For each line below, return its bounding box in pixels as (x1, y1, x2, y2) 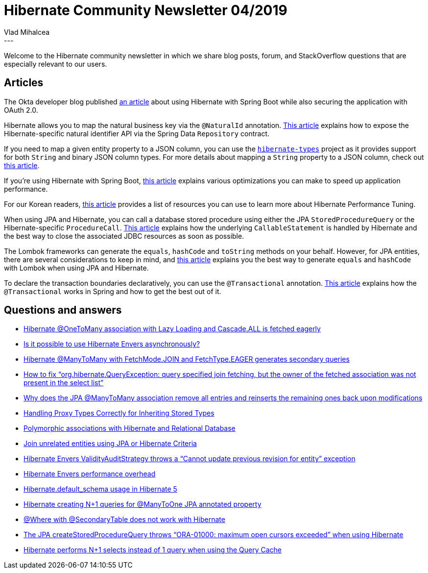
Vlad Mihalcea (4, 27, 50, 36)
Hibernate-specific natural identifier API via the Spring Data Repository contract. (4, 129, 270, 138)
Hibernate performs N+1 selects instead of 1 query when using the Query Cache (24, 546, 282, 554)
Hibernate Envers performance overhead (24, 470, 156, 478)
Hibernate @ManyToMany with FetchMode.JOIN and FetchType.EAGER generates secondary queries (24, 355, 350, 364)
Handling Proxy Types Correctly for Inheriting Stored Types (24, 409, 214, 418)
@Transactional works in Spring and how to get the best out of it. (4, 287, 221, 296)
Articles (4, 76, 44, 89)
